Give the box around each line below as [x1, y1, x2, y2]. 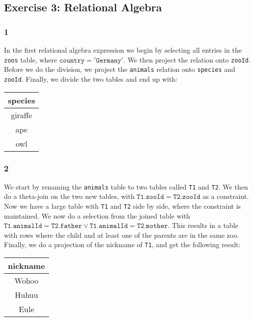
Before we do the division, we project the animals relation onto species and [4, 64, 235, 74]
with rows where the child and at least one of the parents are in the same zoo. [4, 229, 239, 240]
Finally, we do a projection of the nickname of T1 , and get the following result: [4, 239, 241, 250]
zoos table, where [4, 54, 57, 64]
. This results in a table [168, 220, 238, 230]
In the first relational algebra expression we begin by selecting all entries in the [4, 45, 242, 55]
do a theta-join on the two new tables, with [4, 191, 135, 201]
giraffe [11, 109, 32, 121]
